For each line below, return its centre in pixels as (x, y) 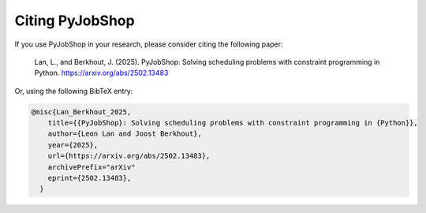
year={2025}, (73, 145)
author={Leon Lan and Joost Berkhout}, (125, 134)
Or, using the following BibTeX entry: (74, 91)
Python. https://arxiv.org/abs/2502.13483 (101, 73)
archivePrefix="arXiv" (92, 167)
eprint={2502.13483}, (90, 178)
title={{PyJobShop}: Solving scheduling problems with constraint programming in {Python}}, (233, 123)
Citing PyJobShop (75, 21)
